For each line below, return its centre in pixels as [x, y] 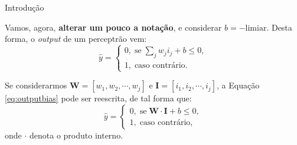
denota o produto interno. [76, 135]
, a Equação [238, 85]
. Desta [279, 27]
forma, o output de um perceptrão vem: [76, 39]
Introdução [25, 7]
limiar [256, 28]
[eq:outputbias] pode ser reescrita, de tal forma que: [98, 98]
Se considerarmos [36, 85]
